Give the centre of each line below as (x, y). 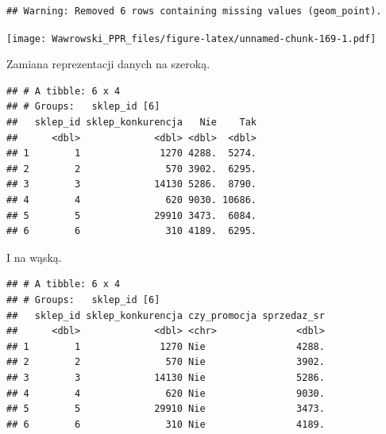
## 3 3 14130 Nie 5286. (166, 377)
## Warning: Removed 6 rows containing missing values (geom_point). (194, 11)
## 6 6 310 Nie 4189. (166, 424)
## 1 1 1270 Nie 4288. (166, 346)
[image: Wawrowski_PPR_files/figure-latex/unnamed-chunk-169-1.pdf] (191, 38)
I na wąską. (34, 257)
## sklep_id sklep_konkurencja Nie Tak (131, 123)
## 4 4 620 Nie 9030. (166, 393)
